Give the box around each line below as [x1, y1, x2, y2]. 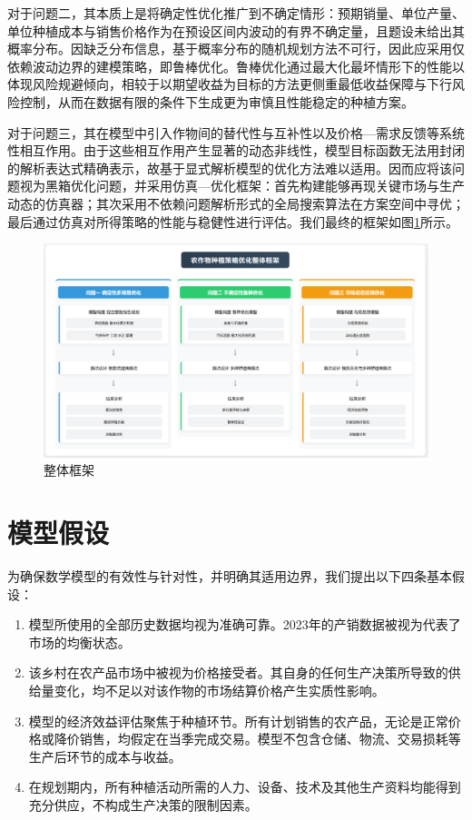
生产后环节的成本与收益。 [28, 746, 182, 766]
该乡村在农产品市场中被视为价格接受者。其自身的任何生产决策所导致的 [28, 663, 448, 682]
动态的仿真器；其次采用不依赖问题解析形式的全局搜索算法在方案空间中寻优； [7, 193, 465, 212]
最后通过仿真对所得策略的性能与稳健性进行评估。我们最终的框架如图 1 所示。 [7, 212, 458, 231]
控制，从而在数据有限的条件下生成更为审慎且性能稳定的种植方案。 [19, 92, 414, 111]
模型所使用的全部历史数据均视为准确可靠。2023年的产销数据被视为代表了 [28, 615, 461, 634]
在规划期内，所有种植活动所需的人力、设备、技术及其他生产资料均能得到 [28, 777, 461, 796]
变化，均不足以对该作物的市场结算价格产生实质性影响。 [54, 681, 385, 699]
